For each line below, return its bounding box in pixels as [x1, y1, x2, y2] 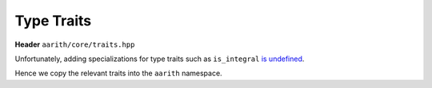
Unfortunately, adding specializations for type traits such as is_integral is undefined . [14, 54, 305, 63]
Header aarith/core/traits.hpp [14, 40, 135, 49]
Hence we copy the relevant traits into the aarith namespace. [14, 68, 223, 78]
